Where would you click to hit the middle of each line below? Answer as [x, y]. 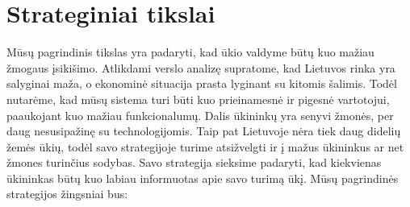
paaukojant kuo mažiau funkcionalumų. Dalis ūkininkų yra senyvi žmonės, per [200, 115]
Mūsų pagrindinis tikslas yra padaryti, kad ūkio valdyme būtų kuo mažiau [190, 52]
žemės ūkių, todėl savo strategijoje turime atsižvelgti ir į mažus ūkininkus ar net [205, 146]
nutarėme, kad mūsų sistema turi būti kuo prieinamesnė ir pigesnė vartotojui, [198, 99]
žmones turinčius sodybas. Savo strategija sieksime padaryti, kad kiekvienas [194, 162]
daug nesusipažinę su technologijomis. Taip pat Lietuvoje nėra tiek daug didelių [204, 131]
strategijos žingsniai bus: [67, 194]
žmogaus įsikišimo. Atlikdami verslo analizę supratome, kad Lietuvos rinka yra [201, 67]
